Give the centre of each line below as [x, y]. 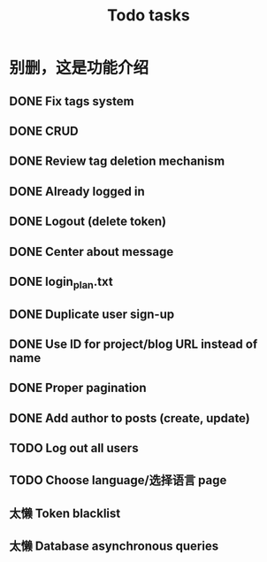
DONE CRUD [44, 131]
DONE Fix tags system [72, 101]
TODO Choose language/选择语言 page [118, 480]
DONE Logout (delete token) [88, 222]
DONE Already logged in [77, 191]
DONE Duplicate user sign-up [92, 314]
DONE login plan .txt [61, 283]
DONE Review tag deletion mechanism [117, 162]
